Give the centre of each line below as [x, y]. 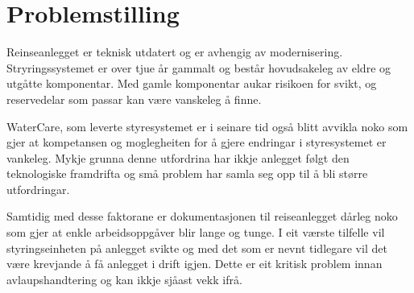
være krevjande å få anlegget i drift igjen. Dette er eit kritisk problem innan [195, 264]
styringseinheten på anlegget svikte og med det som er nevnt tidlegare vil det [197, 248]
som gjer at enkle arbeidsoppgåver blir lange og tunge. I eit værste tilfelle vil [196, 232]
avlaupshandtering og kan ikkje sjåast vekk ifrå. [124, 279]
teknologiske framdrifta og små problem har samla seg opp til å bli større [187, 173]
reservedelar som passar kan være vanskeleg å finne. [134, 99]
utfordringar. [38, 189]
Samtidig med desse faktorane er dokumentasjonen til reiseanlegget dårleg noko [202, 216]
